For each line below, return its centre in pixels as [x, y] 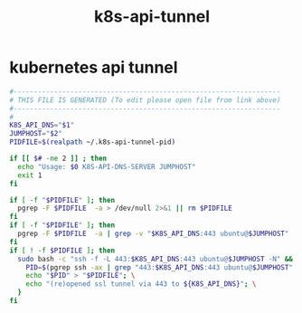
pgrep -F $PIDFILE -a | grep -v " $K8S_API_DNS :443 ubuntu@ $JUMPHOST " [153, 234]
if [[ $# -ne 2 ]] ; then [58, 159]
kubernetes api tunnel [94, 67]
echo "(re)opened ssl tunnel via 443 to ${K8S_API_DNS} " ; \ [141, 284]
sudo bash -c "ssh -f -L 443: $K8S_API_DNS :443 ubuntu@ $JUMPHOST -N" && [156, 259]
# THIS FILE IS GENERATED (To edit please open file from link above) [145, 100]
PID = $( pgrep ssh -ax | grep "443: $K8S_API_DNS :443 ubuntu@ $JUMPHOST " [160, 267]
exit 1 [30, 175]
